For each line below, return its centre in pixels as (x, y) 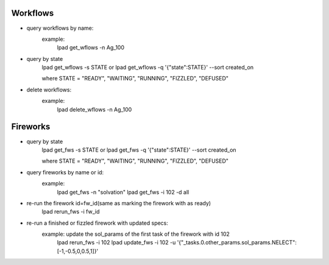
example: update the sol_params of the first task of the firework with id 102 (136, 234)
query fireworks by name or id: (65, 172)
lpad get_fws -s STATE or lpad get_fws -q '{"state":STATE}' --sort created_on (139, 150)
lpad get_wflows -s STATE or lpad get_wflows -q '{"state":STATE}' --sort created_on (148, 68)
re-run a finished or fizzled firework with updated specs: (97, 223)
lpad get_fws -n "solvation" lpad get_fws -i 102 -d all (123, 192)
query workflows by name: (60, 28)
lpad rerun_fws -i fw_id (71, 212)
